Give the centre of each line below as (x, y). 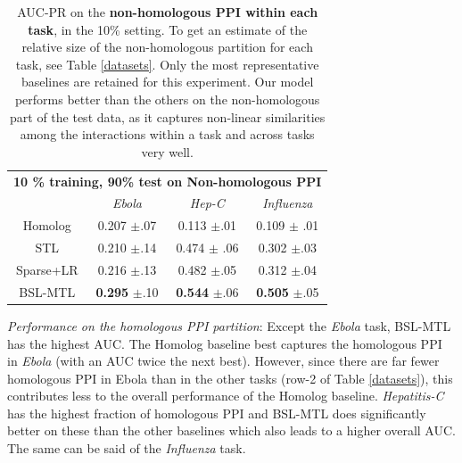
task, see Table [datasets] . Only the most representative (167, 64)
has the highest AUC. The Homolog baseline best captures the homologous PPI (225, 343)
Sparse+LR (47, 269)
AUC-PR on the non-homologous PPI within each (168, 12)
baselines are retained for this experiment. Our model (167, 82)
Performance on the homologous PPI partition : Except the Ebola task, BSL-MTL (229, 325)
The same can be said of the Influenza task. (127, 448)
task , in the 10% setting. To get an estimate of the (168, 29)
